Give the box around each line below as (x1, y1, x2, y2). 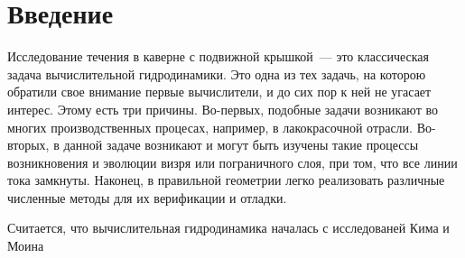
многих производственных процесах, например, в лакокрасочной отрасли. (7, 117, 413, 136)
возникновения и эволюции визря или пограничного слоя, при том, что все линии (7, 152, 458, 171)
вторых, (7, 135, 50, 154)
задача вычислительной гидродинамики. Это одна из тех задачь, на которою (7, 64, 426, 83)
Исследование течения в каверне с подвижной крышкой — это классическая (7, 47, 430, 66)
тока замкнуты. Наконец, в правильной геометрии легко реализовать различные (7, 170, 445, 189)
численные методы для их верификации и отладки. (7, 188, 287, 207)
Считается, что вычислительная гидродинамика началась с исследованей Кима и (7, 218, 450, 237)
